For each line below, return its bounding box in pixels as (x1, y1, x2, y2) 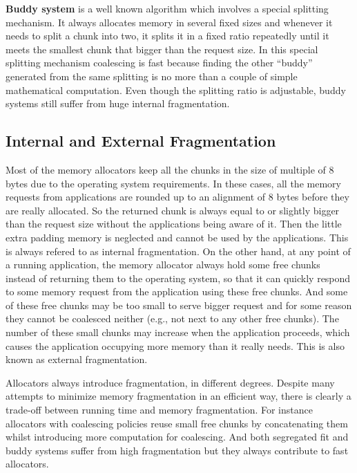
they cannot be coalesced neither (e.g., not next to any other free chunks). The (6, 311, 339, 326)
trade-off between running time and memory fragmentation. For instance (6, 402, 313, 417)
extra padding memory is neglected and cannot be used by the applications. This (6, 230, 349, 244)
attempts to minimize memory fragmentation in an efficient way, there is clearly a (6, 389, 351, 403)
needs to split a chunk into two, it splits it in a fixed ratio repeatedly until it (6, 28, 329, 43)
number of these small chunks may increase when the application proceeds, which (6, 325, 350, 340)
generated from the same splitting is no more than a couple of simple (6, 68, 298, 83)
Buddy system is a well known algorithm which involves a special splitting (6, 1, 329, 15)
